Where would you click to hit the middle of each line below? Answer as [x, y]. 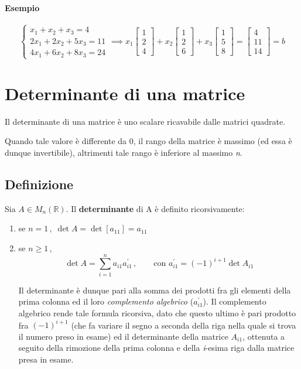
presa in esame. [46, 359]
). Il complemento [235, 301]
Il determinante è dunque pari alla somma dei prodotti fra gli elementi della [155, 290]
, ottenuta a [264, 336]
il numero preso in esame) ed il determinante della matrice [123, 336]
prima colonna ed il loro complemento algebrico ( [106, 301]
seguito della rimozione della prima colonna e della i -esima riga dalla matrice [156, 348]
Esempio [22, 7]
